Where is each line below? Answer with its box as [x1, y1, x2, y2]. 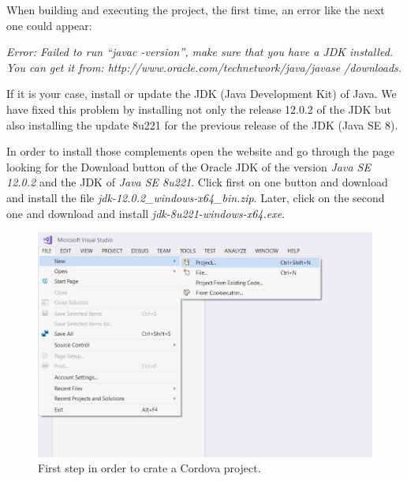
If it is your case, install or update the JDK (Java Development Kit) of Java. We [6, 85, 397, 102]
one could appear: [6, 17, 92, 33]
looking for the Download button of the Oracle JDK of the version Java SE [6, 158, 371, 175]
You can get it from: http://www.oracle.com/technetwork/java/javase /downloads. [6, 58, 402, 75]
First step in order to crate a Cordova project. [38, 460, 261, 476]
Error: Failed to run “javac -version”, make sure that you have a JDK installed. [6, 43, 394, 60]
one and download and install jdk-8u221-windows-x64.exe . [6, 205, 286, 221]
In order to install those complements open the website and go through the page [6, 143, 394, 160]
